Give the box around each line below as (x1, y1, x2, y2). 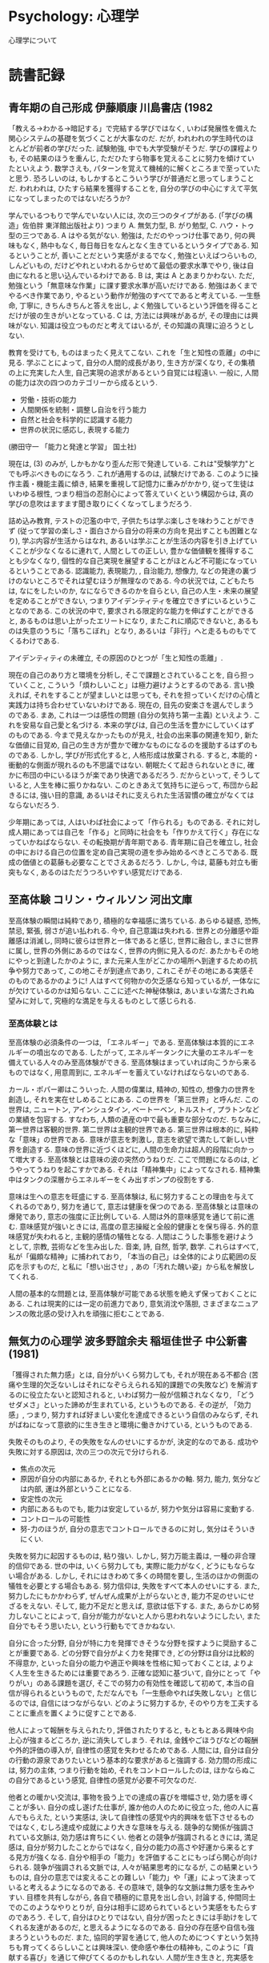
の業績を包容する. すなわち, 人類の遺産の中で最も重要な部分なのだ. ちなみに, (8, 1115, 261, 1124)
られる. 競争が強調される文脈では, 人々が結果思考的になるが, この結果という (8, 1862, 259, 1872)
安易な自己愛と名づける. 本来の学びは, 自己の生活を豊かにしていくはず (22, 720, 255, 730)
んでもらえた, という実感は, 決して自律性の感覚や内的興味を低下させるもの (8, 1812, 255, 1822)
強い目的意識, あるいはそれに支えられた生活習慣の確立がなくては (39, 790, 255, 799)
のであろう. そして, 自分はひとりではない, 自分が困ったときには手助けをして (8, 1912, 259, 1922)
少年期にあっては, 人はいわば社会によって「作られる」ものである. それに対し (8, 817, 261, 827)
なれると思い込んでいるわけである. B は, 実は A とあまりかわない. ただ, (22, 270, 255, 280)
